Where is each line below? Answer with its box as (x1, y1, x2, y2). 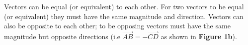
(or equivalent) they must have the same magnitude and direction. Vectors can (4, 11, 244, 21)
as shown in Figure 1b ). (161, 31, 237, 41)
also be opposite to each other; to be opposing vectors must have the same (4, 21, 231, 31)
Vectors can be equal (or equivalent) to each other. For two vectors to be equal (4, 1, 244, 11)
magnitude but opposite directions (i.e (4, 31, 120, 41)
